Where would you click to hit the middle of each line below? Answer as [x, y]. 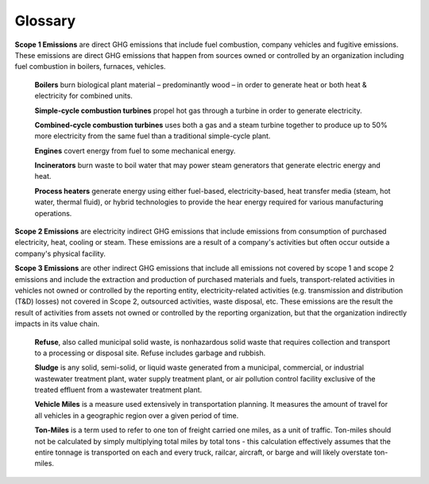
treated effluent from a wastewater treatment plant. [118, 390]
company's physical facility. [60, 254]
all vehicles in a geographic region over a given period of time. [137, 415]
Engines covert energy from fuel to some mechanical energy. [135, 150]
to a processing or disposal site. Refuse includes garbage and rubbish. [150, 353]
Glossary [45, 21]
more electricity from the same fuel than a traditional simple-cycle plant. [153, 136]
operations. [53, 213]
